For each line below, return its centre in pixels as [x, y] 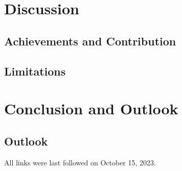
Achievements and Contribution [90, 41]
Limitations [35, 71]
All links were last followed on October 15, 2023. [80, 162]
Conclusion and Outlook [91, 108]
